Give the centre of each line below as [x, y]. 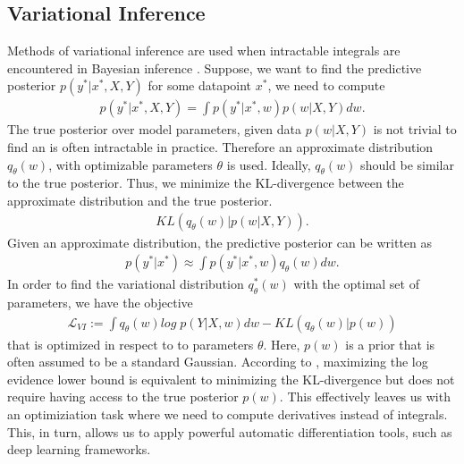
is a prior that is [390, 344]
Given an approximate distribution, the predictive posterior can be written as [220, 242]
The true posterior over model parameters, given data [154, 129]
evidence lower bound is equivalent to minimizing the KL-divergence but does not [231, 379]
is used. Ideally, [269, 164]
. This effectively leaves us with [365, 397]
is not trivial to [415, 129]
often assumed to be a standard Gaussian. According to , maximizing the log [218, 362]
